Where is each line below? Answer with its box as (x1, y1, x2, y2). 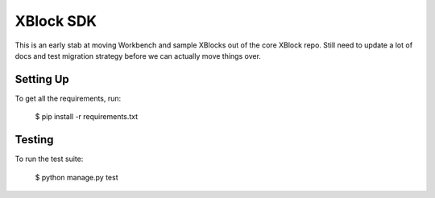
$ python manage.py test (35, 172, 118, 182)
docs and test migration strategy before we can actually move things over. (14, 51, 262, 60)
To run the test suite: (14, 154, 84, 164)
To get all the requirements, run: (14, 93, 122, 103)
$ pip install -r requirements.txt (35, 112, 139, 122)
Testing (14, 133, 54, 146)
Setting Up (14, 72, 70, 86)
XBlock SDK (14, 12, 97, 30)
